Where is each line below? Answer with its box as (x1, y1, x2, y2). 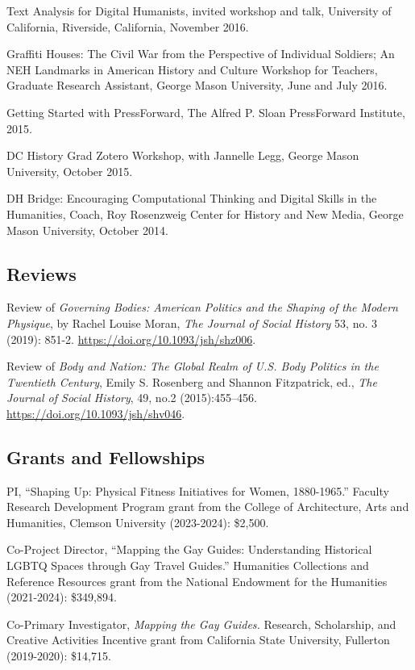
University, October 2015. (6, 162, 133, 179)
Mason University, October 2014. (6, 221, 168, 238)
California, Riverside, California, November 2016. (6, 18, 249, 35)
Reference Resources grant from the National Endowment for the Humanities (6, 572, 388, 589)
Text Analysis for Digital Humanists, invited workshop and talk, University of (6, 2, 392, 19)
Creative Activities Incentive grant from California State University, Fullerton (6, 631, 390, 648)
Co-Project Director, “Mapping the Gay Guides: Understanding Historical (6, 541, 372, 558)
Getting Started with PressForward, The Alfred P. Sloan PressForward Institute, (6, 103, 405, 120)
